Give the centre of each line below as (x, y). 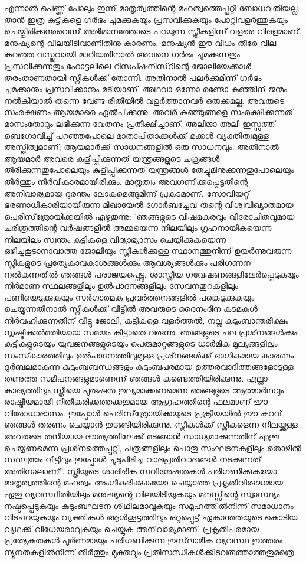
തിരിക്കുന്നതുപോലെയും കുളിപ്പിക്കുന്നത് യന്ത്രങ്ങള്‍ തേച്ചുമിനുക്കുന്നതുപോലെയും (149, 170)
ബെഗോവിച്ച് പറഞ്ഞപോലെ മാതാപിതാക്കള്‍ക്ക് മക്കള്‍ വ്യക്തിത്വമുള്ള (136, 135)
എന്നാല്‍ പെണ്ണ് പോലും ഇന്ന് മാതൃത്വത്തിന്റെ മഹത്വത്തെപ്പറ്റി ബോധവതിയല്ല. (152, 8)
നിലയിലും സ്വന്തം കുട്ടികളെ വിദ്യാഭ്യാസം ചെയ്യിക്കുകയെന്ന (115, 239)
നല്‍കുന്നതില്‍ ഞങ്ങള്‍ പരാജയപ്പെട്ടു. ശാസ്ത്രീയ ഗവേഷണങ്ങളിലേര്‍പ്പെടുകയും (152, 274)
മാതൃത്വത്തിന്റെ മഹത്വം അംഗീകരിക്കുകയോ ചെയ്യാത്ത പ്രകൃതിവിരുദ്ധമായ (144, 482)
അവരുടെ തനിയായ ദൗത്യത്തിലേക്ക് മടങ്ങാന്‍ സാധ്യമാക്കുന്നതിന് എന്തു (142, 436)
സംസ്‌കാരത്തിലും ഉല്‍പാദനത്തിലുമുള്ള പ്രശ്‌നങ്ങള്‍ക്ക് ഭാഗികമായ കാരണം (149, 355)
